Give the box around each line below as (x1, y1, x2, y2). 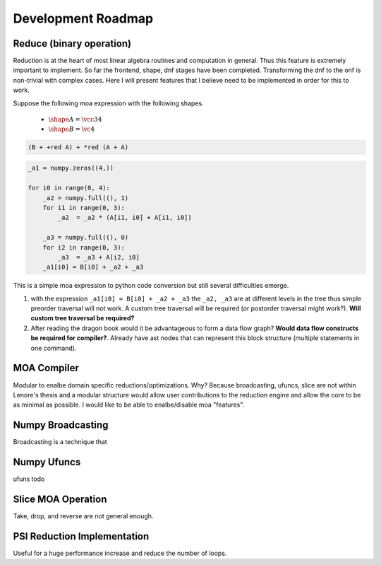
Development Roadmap (13, 11, 154, 26)
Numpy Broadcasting (13, 419, 109, 431)
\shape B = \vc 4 (48, 124, 95, 133)
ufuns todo (13, 474, 45, 484)
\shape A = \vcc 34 (48, 115, 102, 124)
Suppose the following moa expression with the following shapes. (13, 99, 204, 107)
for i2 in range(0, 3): (42, 243, 125, 251)
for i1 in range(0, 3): (42, 204, 125, 211)
